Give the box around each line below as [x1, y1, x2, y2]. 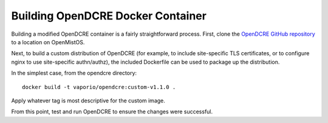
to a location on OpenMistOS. [11, 38, 85, 45]
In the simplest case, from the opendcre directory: [11, 70, 137, 77]
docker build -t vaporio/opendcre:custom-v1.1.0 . [22, 84, 176, 90]
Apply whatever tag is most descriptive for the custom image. [11, 97, 165, 104]
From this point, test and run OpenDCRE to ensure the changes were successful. [11, 108, 213, 115]
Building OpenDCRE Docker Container [11, 9, 207, 22]
